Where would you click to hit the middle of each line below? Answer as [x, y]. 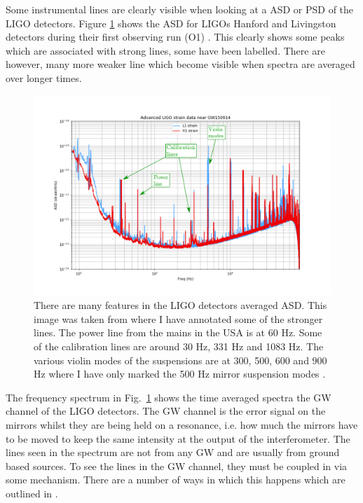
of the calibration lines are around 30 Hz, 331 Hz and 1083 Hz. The [179, 346]
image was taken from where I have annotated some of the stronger [178, 318]
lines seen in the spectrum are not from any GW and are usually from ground [173, 452]
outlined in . [32, 493]
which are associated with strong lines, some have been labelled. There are [165, 50]
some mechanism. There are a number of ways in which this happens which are [176, 480]
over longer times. [44, 77]
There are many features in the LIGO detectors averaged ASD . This [180, 305]
